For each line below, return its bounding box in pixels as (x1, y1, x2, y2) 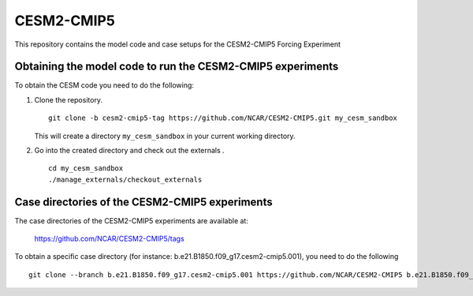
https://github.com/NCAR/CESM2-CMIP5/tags (34, 234, 184, 244)
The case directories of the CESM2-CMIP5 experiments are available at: (14, 215, 248, 225)
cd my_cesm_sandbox (48, 164, 124, 173)
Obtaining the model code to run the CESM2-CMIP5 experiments (14, 60, 339, 73)
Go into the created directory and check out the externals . (34, 146, 225, 155)
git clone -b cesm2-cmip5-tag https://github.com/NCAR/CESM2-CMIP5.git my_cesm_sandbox (48, 114, 398, 122)
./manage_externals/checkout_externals (48, 174, 203, 184)
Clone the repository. (34, 95, 102, 104)
